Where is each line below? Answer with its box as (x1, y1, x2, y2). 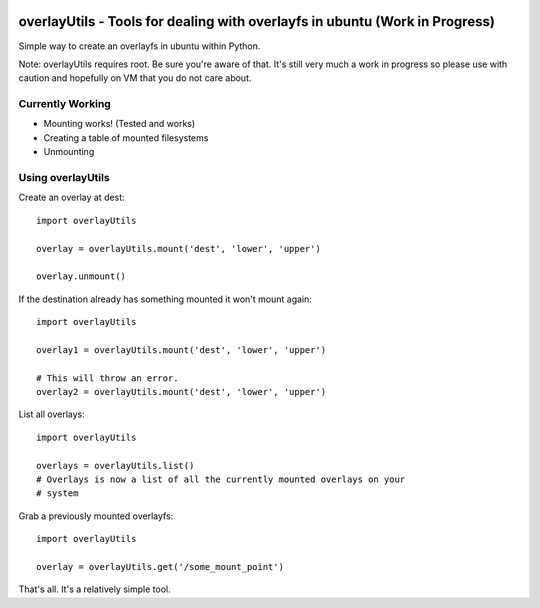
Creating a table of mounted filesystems (43, 131, 209, 144)
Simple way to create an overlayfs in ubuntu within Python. (18, 40, 261, 52)
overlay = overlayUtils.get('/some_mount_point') (36, 561, 285, 572)
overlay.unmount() (36, 271, 127, 282)
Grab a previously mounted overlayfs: (18, 510, 174, 522)
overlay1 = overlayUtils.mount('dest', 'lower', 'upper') (36, 344, 327, 355)
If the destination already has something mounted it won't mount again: (18, 293, 312, 305)
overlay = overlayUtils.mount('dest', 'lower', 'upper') (36, 243, 322, 254)
